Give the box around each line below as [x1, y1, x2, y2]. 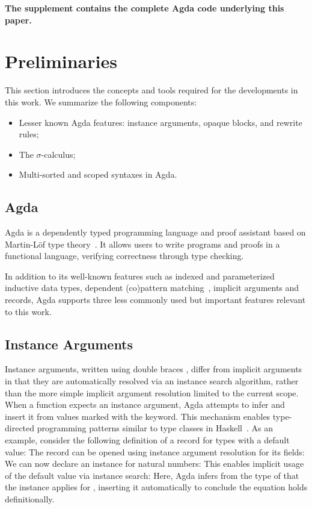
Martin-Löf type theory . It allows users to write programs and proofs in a [5, 237, 280, 250]
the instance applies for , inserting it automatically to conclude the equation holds [5, 481, 308, 493]
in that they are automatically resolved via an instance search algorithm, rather [5, 375, 299, 387]
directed [5, 422, 35, 434]
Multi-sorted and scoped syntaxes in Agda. [19, 168, 177, 181]
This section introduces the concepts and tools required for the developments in [5, 84, 298, 96]
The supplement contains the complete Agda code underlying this [5, 2, 284, 14]
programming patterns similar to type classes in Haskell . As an [37, 422, 273, 434]
